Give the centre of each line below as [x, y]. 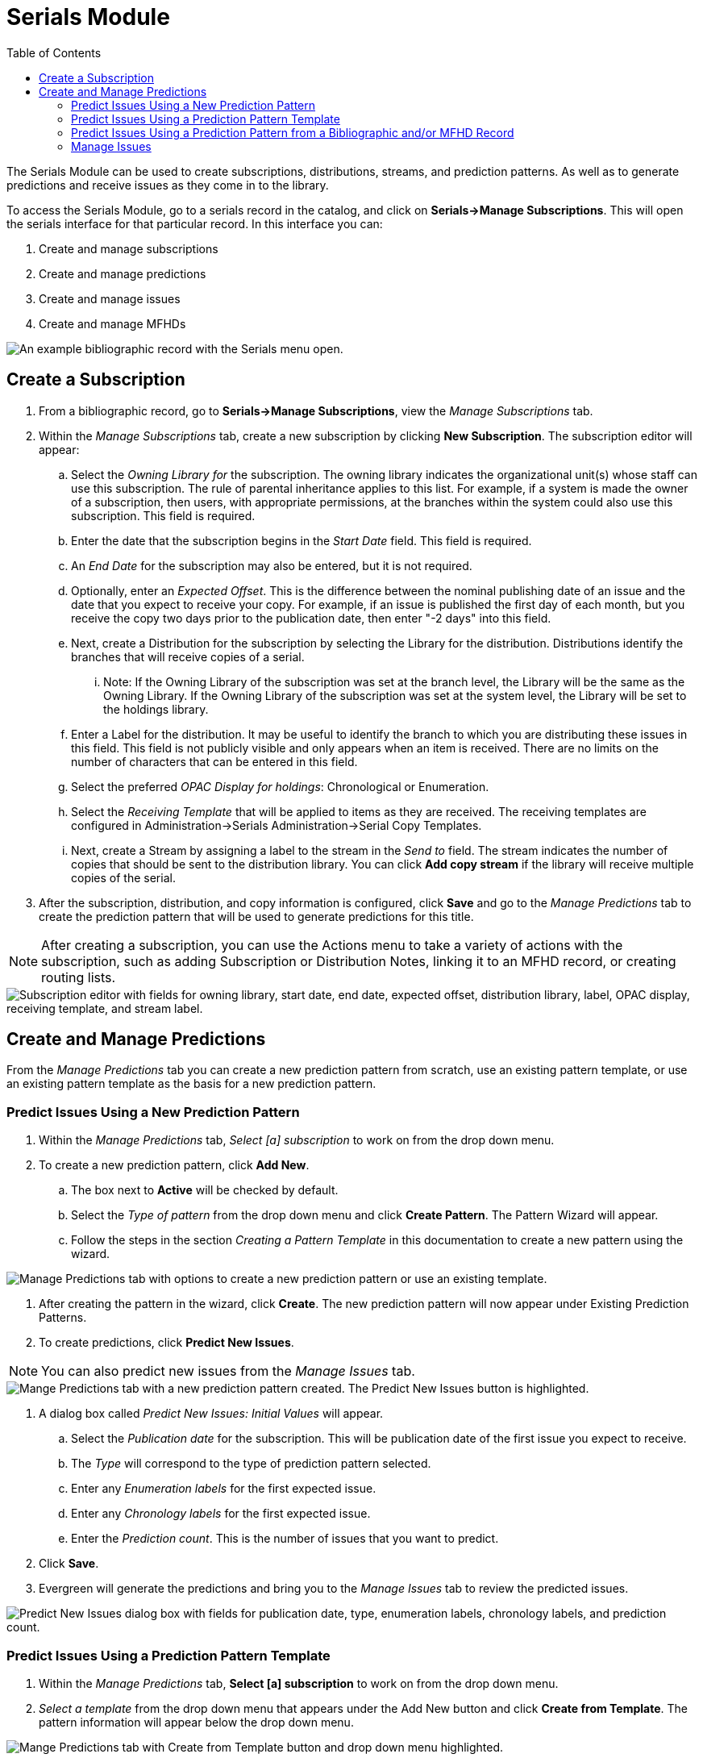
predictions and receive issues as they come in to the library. [168, 185]
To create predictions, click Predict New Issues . [166, 1343]
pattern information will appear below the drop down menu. [196, 1722]
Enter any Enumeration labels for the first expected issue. [224, 1489]
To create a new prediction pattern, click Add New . [174, 1165]
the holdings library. [156, 709]
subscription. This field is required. [163, 515]
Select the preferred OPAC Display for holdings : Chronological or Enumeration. [280, 786]
